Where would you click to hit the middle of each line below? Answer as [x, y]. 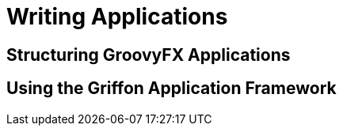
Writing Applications [117, 17]
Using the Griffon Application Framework [171, 89]
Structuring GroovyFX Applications [149, 55]
